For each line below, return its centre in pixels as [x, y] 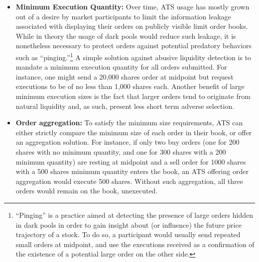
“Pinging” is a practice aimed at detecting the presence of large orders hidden [134, 215]
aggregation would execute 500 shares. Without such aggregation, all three [129, 181]
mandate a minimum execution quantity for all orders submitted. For [121, 67]
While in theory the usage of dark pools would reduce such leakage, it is [126, 36]
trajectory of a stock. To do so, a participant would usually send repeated [128, 234]
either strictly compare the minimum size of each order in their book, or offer [134, 132]
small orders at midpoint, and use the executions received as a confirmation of [135, 244]
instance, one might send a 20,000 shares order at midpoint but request [125, 76]
